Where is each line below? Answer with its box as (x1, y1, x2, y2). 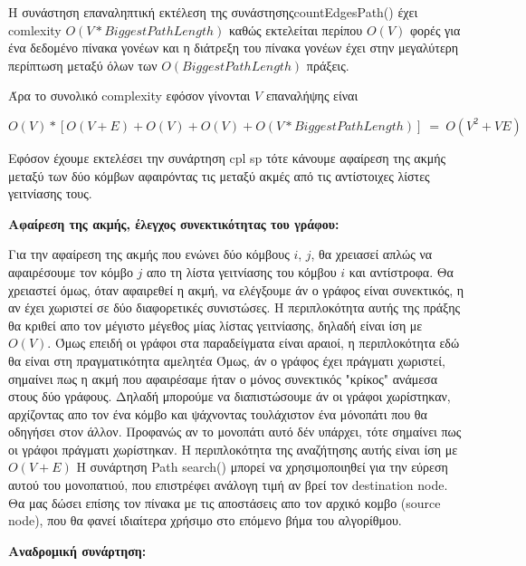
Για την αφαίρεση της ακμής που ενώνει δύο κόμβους (8, 245, 290, 264)
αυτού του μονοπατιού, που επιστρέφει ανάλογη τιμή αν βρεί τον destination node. (8, 475, 448, 494)
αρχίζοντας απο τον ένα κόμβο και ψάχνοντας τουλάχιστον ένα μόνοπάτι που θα (8, 404, 427, 423)
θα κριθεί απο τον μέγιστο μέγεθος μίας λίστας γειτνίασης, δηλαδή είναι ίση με (8, 315, 423, 334)
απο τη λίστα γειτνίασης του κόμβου (147, 262, 337, 281)
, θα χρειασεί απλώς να (311, 245, 433, 264)
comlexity (8, 20, 62, 39)
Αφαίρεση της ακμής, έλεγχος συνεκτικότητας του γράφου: (8, 214, 340, 233)
